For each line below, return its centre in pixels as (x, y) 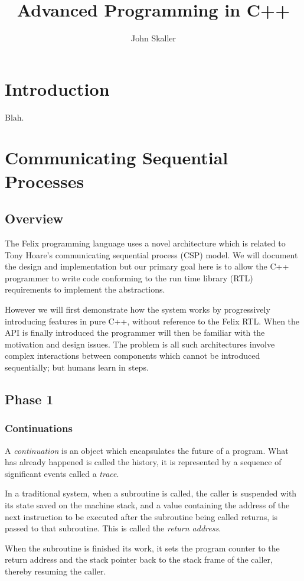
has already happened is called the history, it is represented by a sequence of (143, 462)
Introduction (57, 88)
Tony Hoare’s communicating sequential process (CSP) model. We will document (151, 254)
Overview (34, 218)
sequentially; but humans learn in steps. (77, 367)
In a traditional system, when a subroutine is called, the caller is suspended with (151, 493)
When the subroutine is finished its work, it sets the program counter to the (142, 548)
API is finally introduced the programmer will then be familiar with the (135, 332)
